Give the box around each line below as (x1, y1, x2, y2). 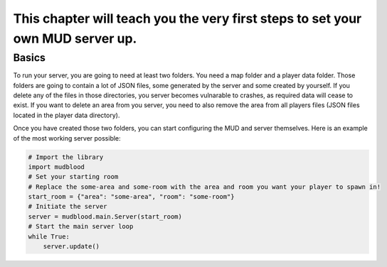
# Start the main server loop (28, 222, 134, 231)
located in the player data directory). (13, 111, 120, 119)
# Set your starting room (28, 173, 119, 181)
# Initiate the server (28, 202, 107, 211)
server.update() (43, 242, 100, 251)
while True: (28, 232, 70, 241)
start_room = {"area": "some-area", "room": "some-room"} (28, 192, 235, 201)
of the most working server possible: (13, 133, 121, 142)
